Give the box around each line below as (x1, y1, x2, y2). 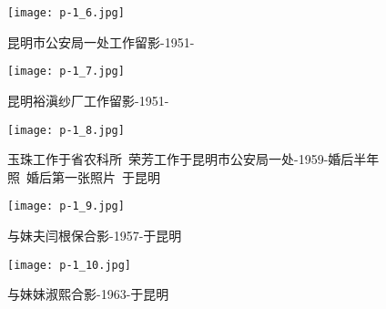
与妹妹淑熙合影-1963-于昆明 (7, 284, 169, 304)
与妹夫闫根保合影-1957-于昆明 (7, 226, 182, 244)
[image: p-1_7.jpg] (7, 65, 125, 78)
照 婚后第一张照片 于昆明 (7, 167, 160, 186)
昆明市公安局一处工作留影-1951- (7, 32, 195, 51)
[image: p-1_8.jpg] (7, 123, 125, 137)
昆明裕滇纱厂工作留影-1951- (7, 90, 169, 109)
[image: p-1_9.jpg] (7, 200, 125, 213)
